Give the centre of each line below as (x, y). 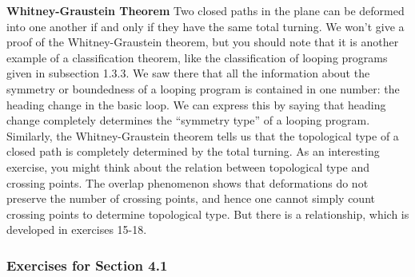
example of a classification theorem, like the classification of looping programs (197, 57)
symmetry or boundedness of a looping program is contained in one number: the (203, 88)
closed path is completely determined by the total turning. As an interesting (193, 151)
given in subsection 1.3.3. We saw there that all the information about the (188, 73)
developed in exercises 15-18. (77, 230)
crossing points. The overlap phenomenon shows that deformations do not (188, 182)
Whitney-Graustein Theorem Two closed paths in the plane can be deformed (206, 10)
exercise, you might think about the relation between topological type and (188, 166)
